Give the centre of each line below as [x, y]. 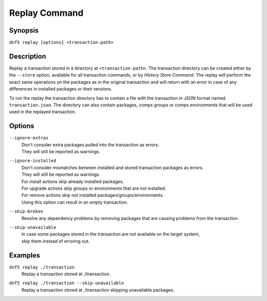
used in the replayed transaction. [43, 112]
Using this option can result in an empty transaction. [75, 202]
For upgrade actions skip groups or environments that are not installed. [94, 188]
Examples [25, 255]
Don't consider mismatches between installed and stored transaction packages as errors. [112, 168]
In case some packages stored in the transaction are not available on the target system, [111, 234]
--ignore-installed [33, 161]
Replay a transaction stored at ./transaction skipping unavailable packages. [98, 290]
